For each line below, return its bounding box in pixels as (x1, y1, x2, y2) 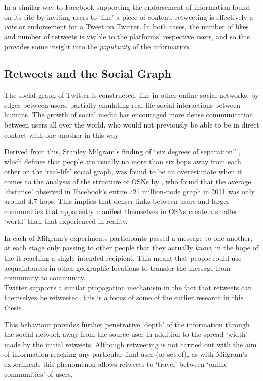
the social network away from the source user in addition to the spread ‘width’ (4, 329, 248, 340)
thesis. (4, 302, 24, 313)
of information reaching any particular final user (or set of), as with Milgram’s (4, 349, 247, 359)
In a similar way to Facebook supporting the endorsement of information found (4, 2, 250, 12)
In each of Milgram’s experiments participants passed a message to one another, (4, 232, 252, 243)
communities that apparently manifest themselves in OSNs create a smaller (4, 205, 238, 216)
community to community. (4, 272, 86, 283)
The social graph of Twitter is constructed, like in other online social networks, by (4, 90, 259, 100)
